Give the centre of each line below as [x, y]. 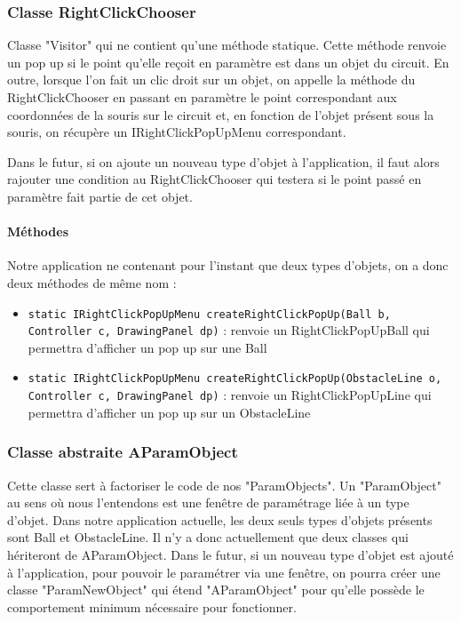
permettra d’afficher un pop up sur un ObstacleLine [169, 412]
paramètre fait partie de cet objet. [100, 196]
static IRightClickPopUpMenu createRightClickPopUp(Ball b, [209, 314]
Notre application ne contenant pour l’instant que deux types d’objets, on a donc [228, 265]
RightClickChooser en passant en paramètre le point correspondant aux [202, 97]
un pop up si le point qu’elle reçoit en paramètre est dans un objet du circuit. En [228, 62]
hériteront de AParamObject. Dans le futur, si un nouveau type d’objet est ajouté [230, 554]
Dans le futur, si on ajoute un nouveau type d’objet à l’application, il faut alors [223, 161]
